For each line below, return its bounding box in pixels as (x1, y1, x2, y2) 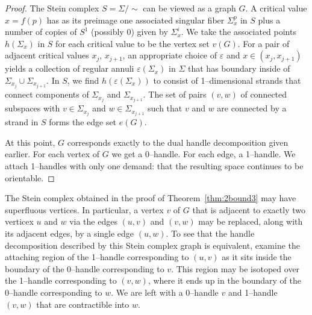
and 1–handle (228, 285, 278, 298)
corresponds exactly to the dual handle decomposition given (67, 136, 289, 148)
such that (148, 102, 183, 114)
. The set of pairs (143, 88, 207, 101)
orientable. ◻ (5, 171, 55, 184)
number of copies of (5, 25, 77, 38)
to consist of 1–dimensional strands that (153, 73, 301, 86)
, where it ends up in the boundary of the (148, 274, 302, 287)
